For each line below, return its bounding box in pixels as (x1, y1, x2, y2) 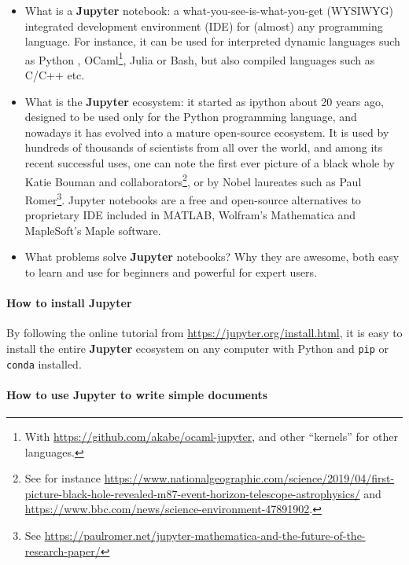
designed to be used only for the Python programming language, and (24, 108, 357, 125)
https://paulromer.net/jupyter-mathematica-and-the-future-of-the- (44, 526, 366, 543)
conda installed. (6, 355, 82, 372)
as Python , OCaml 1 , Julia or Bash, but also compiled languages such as (24, 49, 375, 68)
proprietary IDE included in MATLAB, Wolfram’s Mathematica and (24, 207, 356, 223)
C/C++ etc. (24, 67, 85, 83)
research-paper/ (24, 542, 101, 559)
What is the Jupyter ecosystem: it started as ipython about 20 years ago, (24, 93, 384, 109)
